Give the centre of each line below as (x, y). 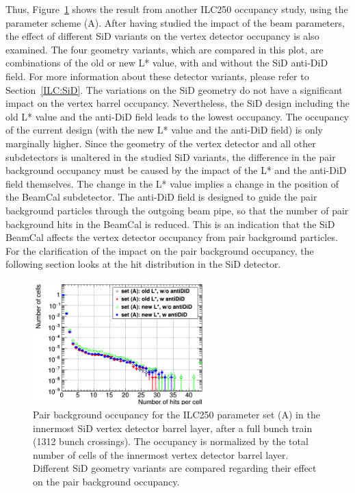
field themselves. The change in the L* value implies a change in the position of (172, 183)
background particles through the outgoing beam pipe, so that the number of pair (177, 210)
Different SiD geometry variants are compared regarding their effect (175, 468)
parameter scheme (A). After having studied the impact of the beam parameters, (175, 22)
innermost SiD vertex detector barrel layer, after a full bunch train (173, 428)
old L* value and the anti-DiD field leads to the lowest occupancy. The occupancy (177, 116)
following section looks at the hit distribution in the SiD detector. (143, 264)
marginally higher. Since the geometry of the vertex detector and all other (161, 143)
